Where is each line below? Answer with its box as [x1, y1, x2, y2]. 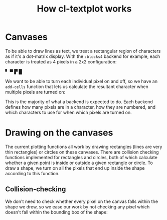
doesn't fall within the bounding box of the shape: [5, 209, 108, 215]
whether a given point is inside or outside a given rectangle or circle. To [5, 160, 153, 166]
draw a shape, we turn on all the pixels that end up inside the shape [5, 165, 145, 171]
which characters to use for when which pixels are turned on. [5, 109, 132, 115]
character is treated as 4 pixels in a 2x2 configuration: [5, 58, 117, 64]
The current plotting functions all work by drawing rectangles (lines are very [5, 143, 162, 150]
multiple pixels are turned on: [5, 89, 66, 95]
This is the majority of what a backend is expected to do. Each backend [5, 99, 153, 105]
